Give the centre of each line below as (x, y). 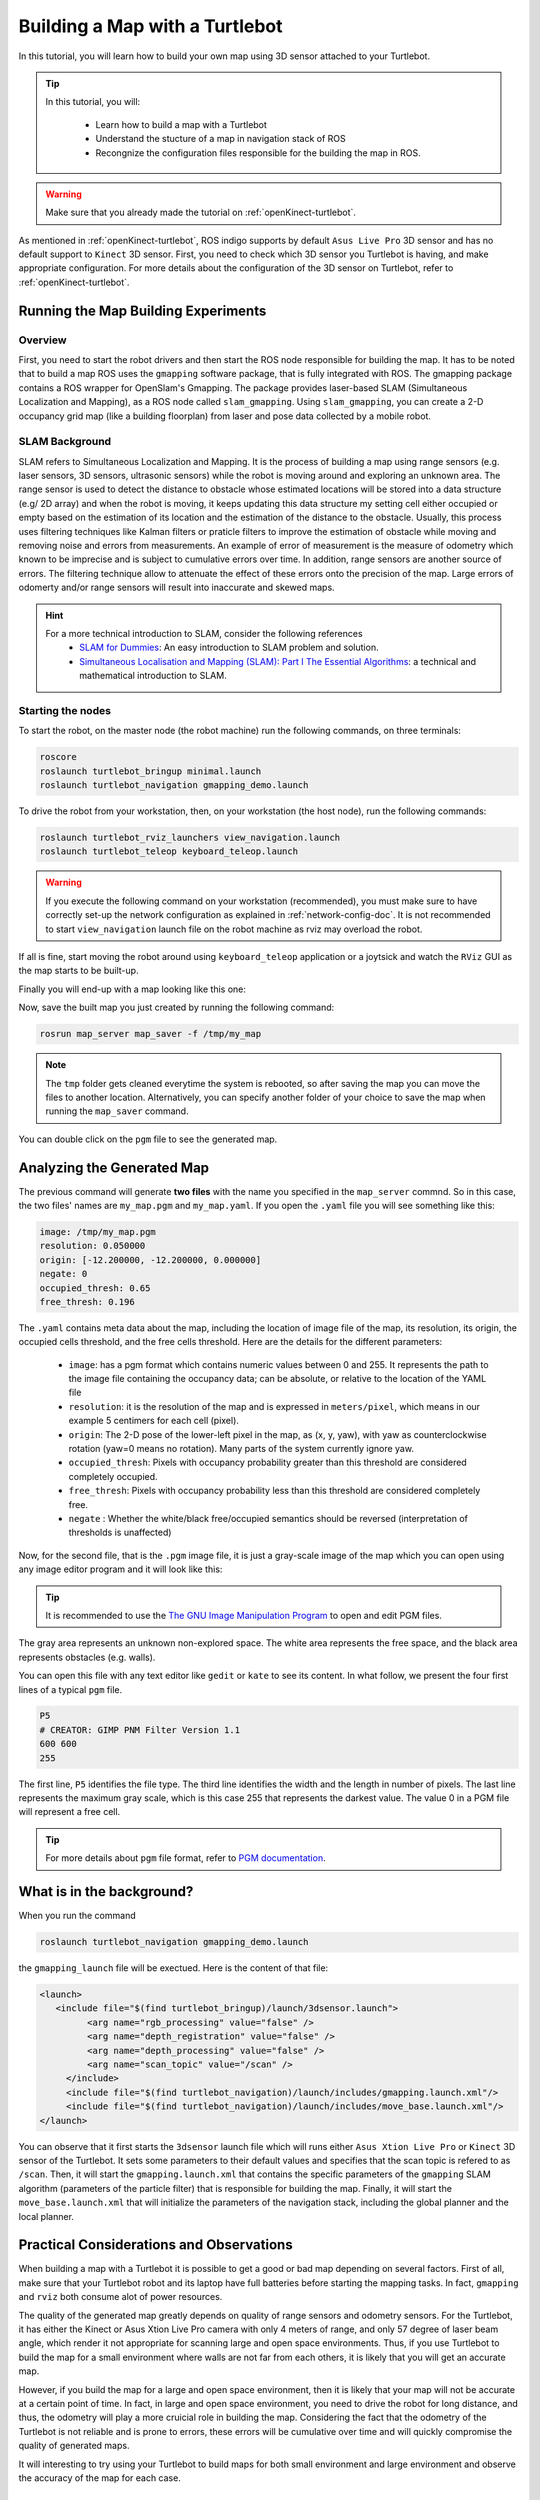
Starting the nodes (65, 710)
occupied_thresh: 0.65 (95, 1288)
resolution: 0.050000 (92, 1246)
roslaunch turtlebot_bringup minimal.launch (150, 771)
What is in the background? (106, 1891)
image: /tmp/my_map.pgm (98, 1231)
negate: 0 (63, 1274)
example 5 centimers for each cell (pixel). (154, 1421)
